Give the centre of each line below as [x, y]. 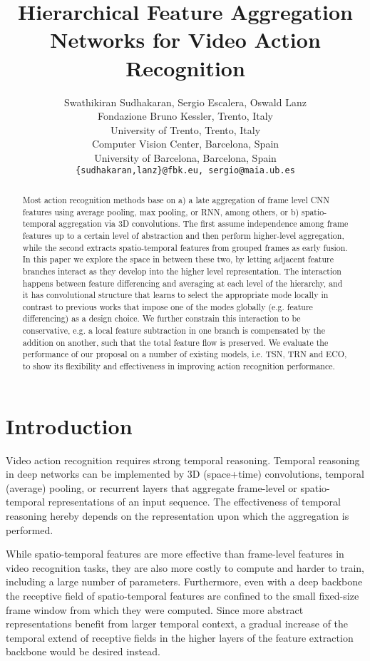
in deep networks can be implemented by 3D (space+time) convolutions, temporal [185, 474]
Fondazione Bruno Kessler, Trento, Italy [185, 116]
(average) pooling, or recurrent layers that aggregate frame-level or [151, 487]
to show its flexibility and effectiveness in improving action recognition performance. [179, 366]
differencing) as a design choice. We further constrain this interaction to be [161, 318]
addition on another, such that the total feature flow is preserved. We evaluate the [175, 342]
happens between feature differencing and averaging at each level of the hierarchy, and [183, 283]
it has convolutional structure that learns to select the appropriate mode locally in [175, 295]
